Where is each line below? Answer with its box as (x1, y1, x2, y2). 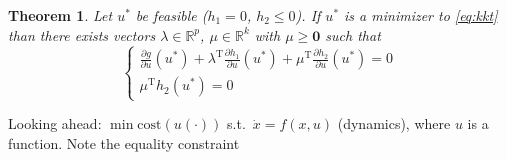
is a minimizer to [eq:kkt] (344, 5, 498, 25)
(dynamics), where (337, 113, 451, 134)
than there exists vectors (8, 24, 156, 45)
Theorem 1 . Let (8, 5, 113, 25)
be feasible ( (135, 5, 208, 25)
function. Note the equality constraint (8, 133, 240, 154)
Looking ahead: (8, 113, 102, 134)
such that (325, 24, 381, 45)
